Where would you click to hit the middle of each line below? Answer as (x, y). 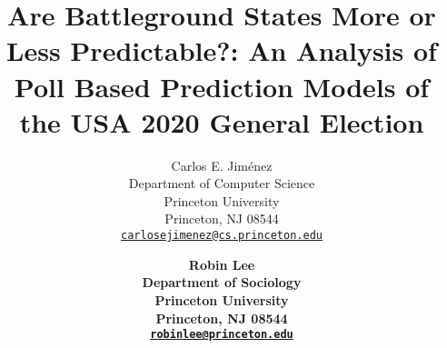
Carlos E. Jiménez (222, 165)
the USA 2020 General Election (222, 121)
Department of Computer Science (222, 183)
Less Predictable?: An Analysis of (222, 50)
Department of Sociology (222, 282)
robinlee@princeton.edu (222, 335)
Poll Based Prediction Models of (222, 86)
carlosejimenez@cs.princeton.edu (222, 236)
